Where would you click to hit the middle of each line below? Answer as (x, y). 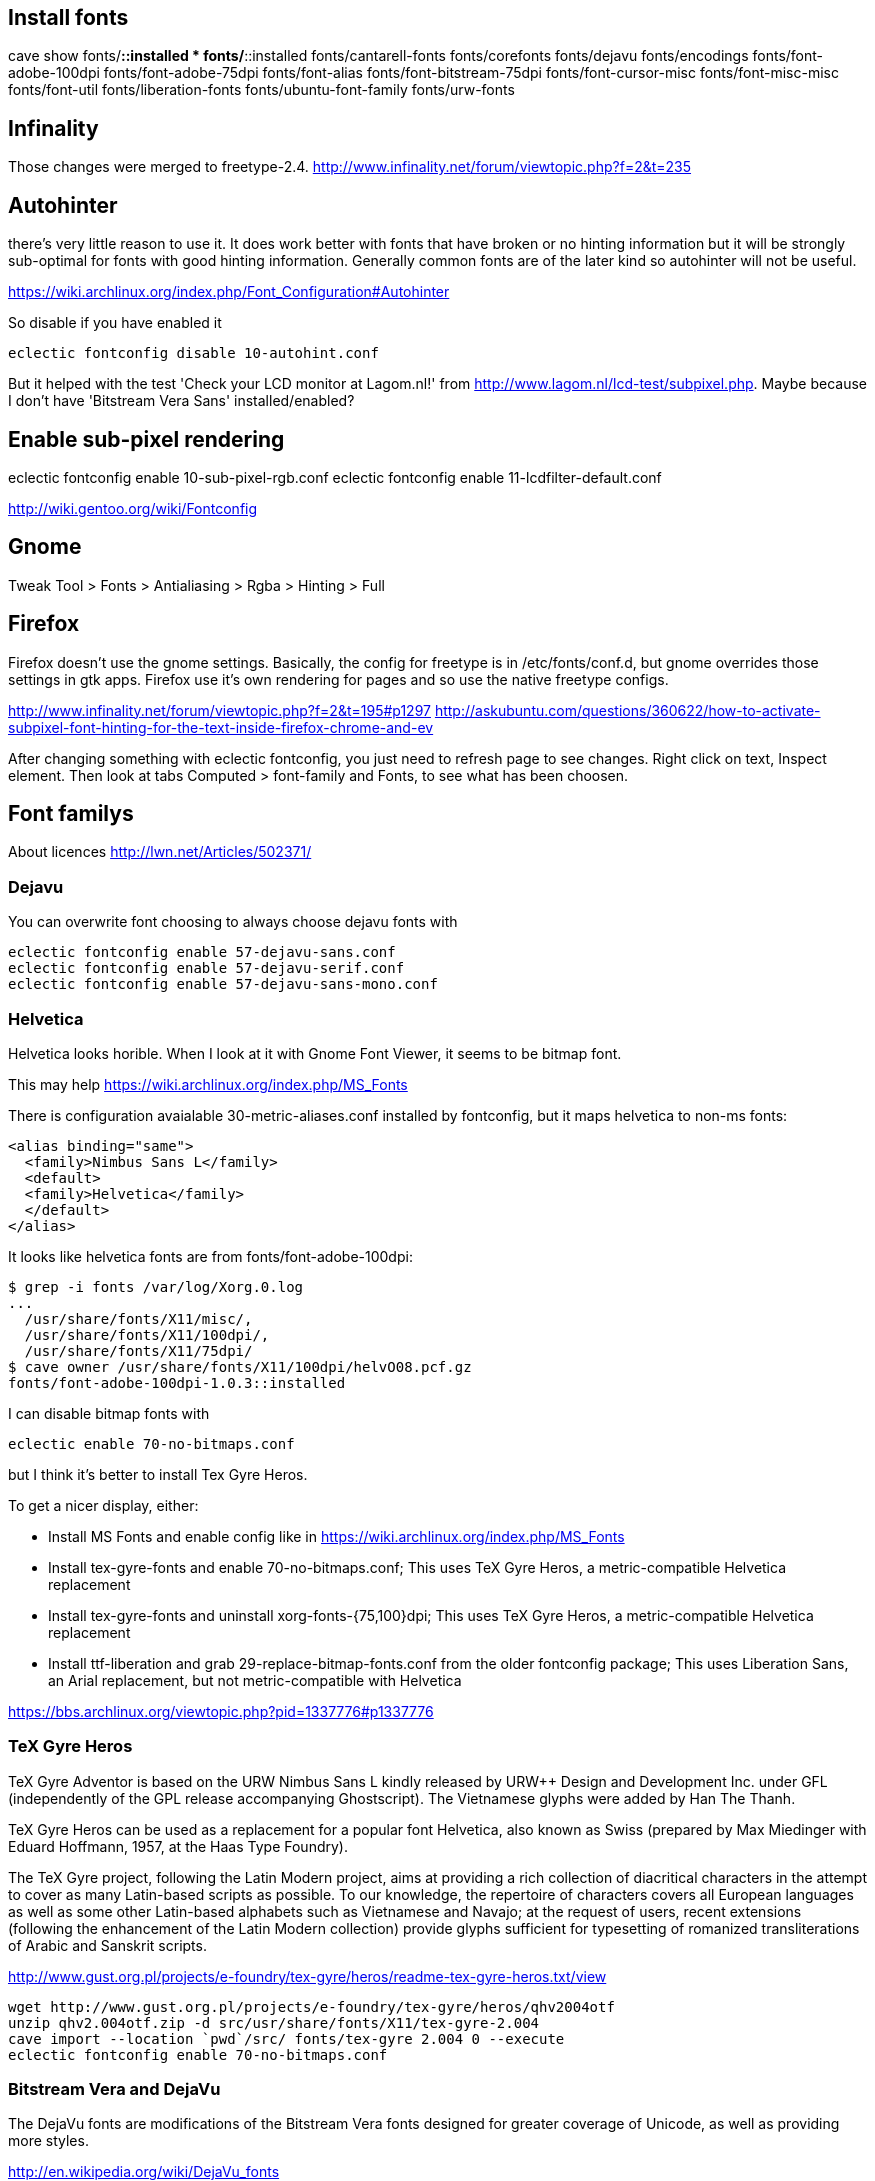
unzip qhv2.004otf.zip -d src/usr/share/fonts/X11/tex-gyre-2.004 (274, 2022)
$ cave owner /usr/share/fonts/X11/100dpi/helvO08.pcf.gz (240, 1366)
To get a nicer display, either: (103, 1505)
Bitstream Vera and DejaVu (114, 2089)
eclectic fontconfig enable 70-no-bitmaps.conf (198, 2054)
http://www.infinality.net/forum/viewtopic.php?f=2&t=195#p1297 (219, 710)
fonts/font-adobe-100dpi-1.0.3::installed (177, 1382)
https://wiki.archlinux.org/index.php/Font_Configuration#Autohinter (229, 292)
